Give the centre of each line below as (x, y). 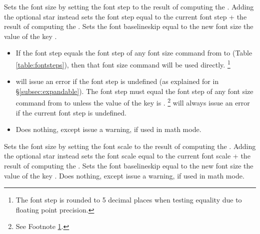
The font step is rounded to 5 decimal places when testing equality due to (129, 200)
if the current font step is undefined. (71, 112)
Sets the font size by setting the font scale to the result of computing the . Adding (130, 146)
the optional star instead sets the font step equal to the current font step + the (125, 16)
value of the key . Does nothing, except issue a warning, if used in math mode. (124, 175)
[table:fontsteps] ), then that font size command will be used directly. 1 (123, 63)
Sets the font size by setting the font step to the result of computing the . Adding (129, 6)
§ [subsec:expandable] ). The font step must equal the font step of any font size (134, 91)
